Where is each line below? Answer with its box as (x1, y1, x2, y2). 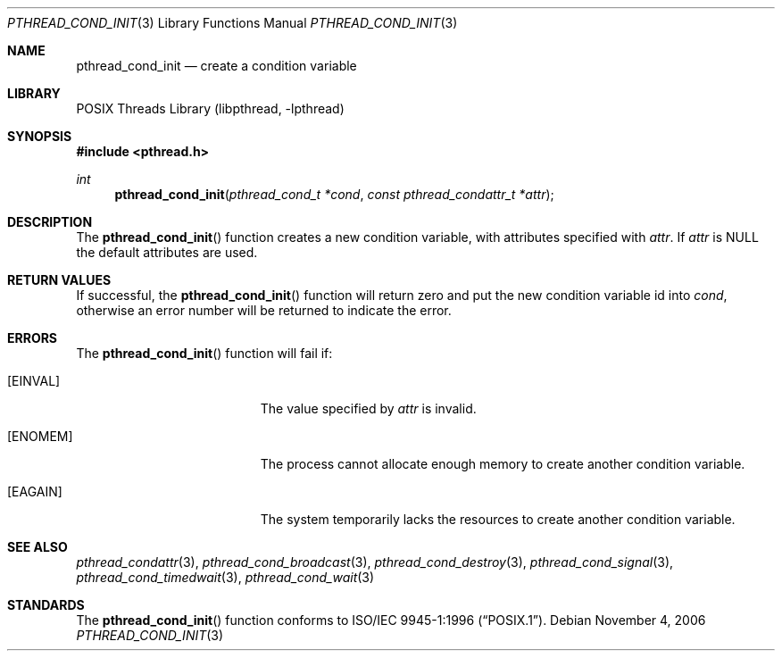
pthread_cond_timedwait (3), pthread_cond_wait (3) (76, 570, 375, 585)
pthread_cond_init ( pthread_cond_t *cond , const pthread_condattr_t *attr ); (114, 187, 554, 202)
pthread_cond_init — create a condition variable (76, 58, 357, 73)
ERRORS (7, 330, 58, 346)
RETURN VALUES (7, 272, 112, 287)
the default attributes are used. (76, 245, 258, 260)
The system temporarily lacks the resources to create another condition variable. (260, 512, 736, 527)
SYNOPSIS (7, 129, 72, 144)
